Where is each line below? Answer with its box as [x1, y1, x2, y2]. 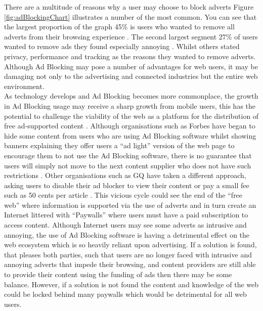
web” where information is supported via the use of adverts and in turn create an [4, 199, 256, 210]
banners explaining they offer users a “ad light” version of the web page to [4, 140, 235, 151]
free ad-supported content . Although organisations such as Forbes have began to [4, 120, 255, 131]
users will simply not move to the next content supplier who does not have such [4, 160, 251, 170]
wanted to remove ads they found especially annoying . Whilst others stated [4, 41, 240, 52]
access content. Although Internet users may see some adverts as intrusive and [4, 219, 247, 230]
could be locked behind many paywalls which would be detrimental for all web [4, 289, 247, 299]
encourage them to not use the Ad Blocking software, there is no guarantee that [4, 150, 252, 160]
